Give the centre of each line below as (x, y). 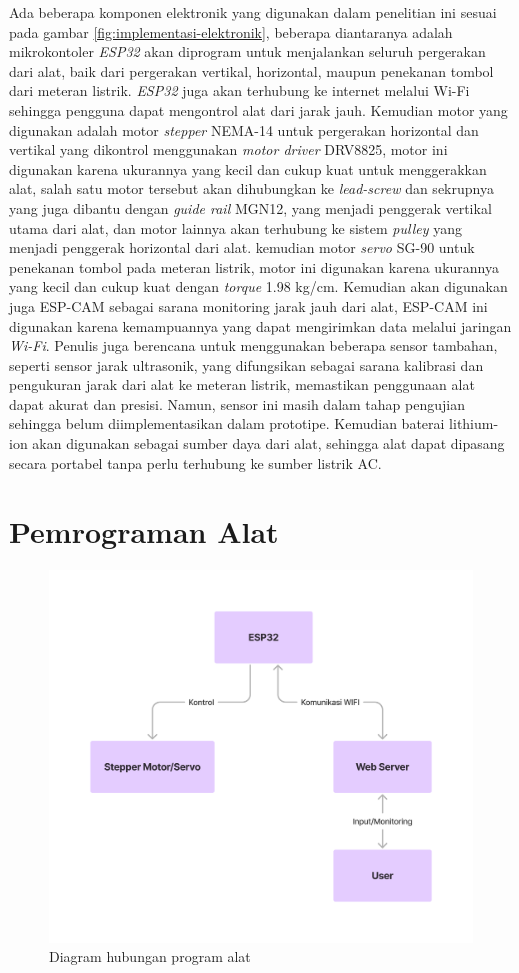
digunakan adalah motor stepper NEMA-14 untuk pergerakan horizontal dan (244, 129)
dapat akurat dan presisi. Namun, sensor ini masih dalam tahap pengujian (237, 403)
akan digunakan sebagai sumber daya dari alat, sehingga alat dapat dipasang (268, 443)
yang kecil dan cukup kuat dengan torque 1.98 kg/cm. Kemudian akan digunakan (258, 286)
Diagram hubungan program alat (150, 956)
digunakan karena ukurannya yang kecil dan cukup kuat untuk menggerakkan (248, 168)
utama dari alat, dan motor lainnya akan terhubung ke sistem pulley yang (235, 227)
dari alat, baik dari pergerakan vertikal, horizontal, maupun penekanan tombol (251, 70)
